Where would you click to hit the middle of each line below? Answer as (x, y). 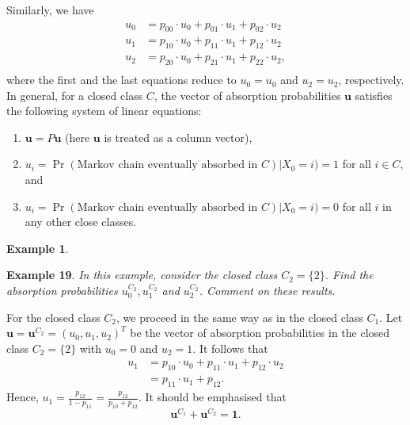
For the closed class (53, 317)
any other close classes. (81, 222)
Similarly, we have (50, 10)
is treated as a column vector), (178, 137)
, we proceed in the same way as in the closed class (240, 317)
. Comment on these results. (267, 291)
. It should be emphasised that (213, 397)
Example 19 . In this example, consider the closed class (142, 275)
